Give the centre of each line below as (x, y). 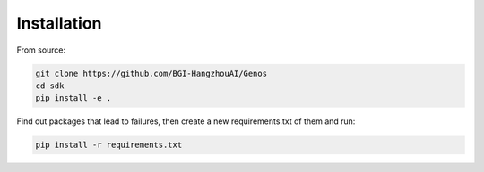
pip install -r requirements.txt (109, 145)
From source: (41, 50)
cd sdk (50, 86)
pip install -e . (73, 98)
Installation (59, 23)
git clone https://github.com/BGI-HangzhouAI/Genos (151, 73)
